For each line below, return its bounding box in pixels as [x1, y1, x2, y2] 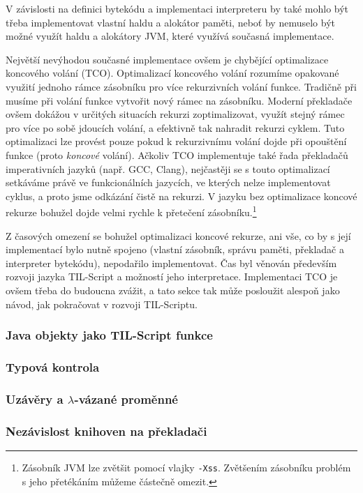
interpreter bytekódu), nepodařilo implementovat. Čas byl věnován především [6, 255, 337, 270]
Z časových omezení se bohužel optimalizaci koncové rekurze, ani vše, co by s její [6, 228, 351, 243]
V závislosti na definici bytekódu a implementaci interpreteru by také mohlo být [6, 1, 349, 15]
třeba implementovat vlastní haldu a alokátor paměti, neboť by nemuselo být [6, 15, 335, 29]
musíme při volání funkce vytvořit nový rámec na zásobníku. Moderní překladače [6, 93, 353, 107]
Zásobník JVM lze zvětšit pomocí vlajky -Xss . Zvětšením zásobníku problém [22, 460, 351, 474]
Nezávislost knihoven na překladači [6, 422, 207, 439]
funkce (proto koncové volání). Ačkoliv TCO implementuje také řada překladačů [6, 147, 348, 162]
